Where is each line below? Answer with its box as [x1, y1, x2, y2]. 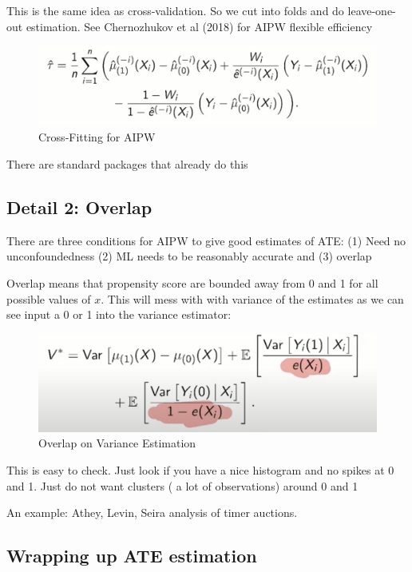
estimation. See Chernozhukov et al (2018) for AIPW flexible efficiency [26, 18, 373, 34]
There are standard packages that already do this [6, 155, 248, 172]
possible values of [6, 290, 91, 307]
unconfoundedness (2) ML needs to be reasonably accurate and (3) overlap [6, 248, 372, 264]
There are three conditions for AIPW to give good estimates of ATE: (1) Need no [6, 232, 406, 248]
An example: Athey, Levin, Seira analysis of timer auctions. [6, 504, 298, 521]
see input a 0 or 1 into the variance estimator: [6, 306, 232, 323]
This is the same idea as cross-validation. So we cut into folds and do [6, 2, 344, 18]
